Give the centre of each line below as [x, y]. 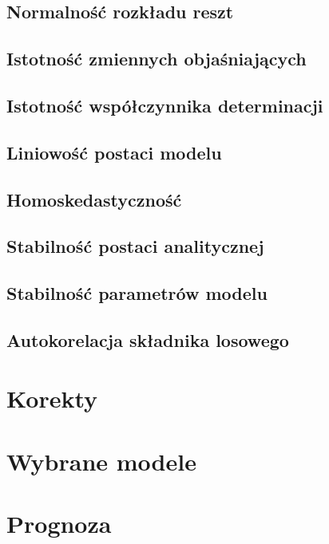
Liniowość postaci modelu [114, 152]
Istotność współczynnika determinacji [165, 105]
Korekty [52, 398]
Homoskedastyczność [94, 199]
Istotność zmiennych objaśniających [157, 59]
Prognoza [59, 524]
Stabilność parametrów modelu [137, 293]
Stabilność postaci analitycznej [135, 246]
